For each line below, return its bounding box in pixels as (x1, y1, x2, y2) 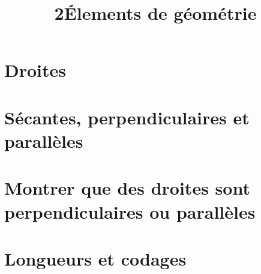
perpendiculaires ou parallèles (4, 199, 256, 224)
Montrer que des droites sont (4, 175, 250, 200)
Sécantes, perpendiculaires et (4, 105, 250, 129)
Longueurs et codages (4, 246, 187, 270)
